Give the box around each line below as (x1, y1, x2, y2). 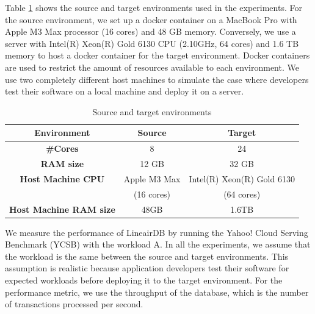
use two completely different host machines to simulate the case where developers (5, 73, 309, 85)
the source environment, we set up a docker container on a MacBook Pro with (5, 13, 297, 26)
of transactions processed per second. (5, 298, 143, 310)
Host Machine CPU (20, 172, 105, 185)
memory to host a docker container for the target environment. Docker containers (5, 49, 310, 62)
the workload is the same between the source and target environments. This (5, 249, 289, 262)
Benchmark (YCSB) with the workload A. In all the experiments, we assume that (5, 238, 311, 251)
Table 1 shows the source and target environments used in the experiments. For (5, 1, 302, 13)
